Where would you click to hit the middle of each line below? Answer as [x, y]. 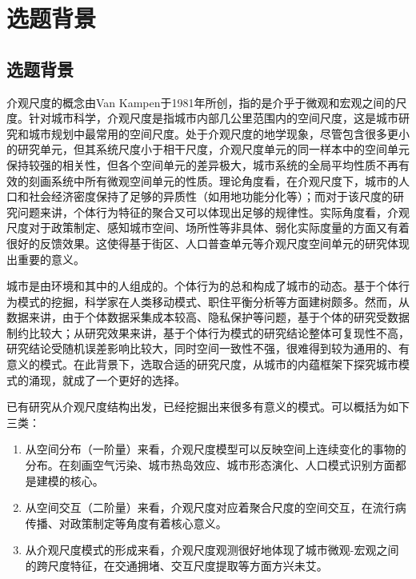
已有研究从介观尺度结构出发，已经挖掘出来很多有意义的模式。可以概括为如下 [208, 407]
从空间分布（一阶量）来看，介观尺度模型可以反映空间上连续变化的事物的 [216, 449]
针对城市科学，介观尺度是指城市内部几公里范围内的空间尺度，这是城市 [213, 118]
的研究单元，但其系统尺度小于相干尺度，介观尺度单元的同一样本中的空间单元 [208, 149]
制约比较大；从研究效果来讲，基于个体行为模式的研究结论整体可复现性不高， [208, 332]
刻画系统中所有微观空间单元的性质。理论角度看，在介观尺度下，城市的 [213, 180]
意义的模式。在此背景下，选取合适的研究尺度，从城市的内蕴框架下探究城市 [202, 364]
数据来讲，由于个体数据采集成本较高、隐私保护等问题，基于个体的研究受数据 [208, 317]
